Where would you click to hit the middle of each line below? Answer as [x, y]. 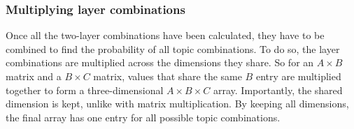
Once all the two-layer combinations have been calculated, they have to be [165, 35]
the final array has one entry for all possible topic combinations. [143, 117]
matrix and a [34, 76]
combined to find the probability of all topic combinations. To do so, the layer [173, 48]
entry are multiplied [298, 76]
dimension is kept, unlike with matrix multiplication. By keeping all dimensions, [177, 104]
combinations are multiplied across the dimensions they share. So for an [160, 62]
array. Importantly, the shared [278, 90]
